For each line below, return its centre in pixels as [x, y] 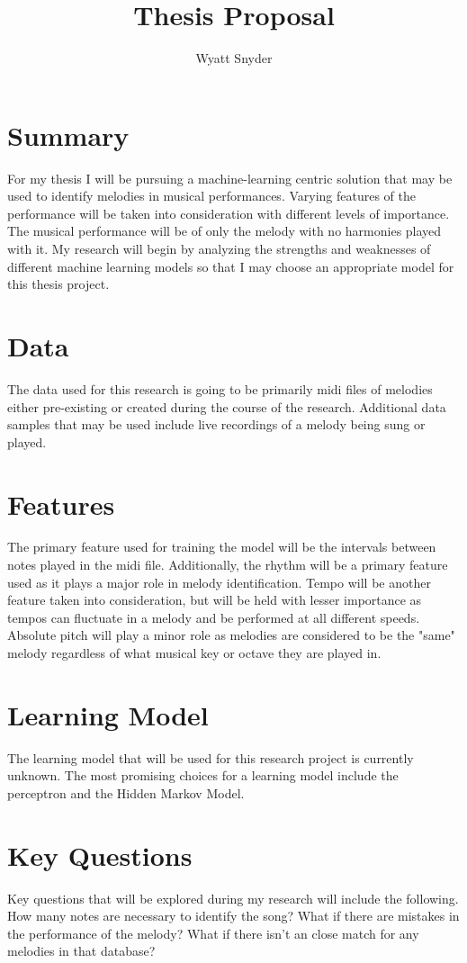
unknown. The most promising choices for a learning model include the [203, 775]
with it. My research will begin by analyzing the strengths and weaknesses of [219, 249]
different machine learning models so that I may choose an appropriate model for [231, 266]
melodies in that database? [81, 951]
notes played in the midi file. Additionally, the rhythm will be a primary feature [228, 565]
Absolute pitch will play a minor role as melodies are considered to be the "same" [231, 635]
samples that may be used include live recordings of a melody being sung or [216, 424]
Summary [68, 135]
